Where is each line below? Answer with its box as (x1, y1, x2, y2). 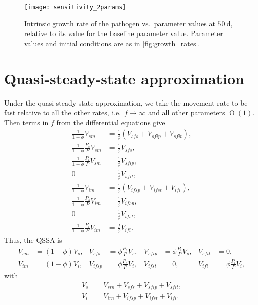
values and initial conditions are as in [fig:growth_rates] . (24, 38, 200, 48)
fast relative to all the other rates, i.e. (4, 107, 121, 118)
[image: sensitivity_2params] (24, 4, 126, 11)
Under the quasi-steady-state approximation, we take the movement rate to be (4, 97, 248, 108)
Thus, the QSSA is (4, 234, 62, 245)
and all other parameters (148, 107, 225, 118)
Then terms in (4, 117, 49, 127)
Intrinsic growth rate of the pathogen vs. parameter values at (24, 18, 215, 28)
